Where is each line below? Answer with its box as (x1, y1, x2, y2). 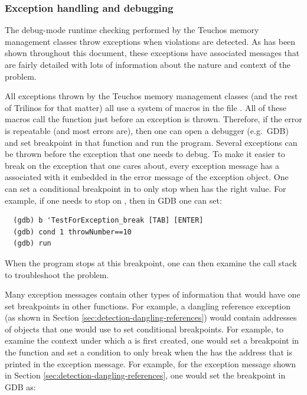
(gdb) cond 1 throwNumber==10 (13, 227, 132, 236)
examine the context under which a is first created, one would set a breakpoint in (5, 334, 299, 347)
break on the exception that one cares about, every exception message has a (5, 159, 280, 171)
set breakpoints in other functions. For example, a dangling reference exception (5, 299, 291, 312)
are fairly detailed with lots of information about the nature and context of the (5, 58, 291, 70)
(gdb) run (13, 239, 51, 248)
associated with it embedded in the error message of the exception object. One (5, 171, 289, 183)
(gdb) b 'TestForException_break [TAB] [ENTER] (13, 216, 204, 225)
